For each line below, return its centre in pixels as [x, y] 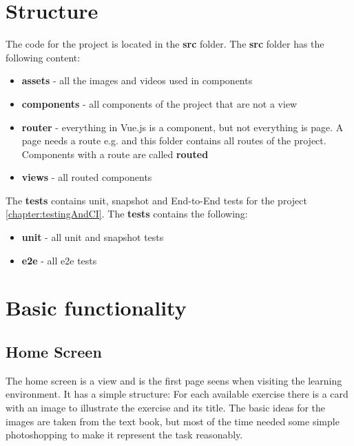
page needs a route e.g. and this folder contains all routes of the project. [174, 140]
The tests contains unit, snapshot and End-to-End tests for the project [156, 200]
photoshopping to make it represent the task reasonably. [124, 435]
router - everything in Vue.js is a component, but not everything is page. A [183, 127]
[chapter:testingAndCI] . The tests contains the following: [127, 214]
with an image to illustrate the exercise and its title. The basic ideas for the [166, 408]
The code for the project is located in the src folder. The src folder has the [165, 44]
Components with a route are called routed [115, 154]
